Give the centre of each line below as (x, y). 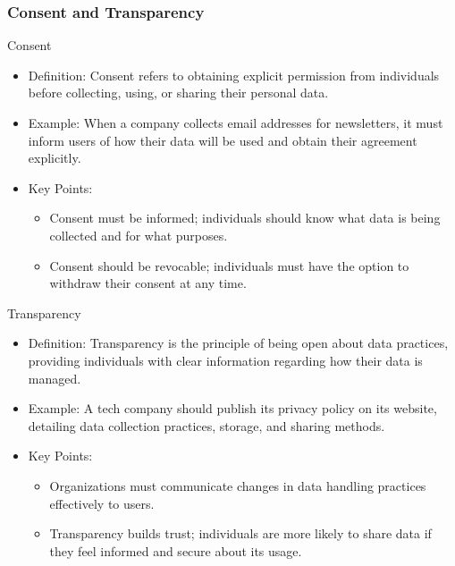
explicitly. (55, 158)
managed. (55, 378)
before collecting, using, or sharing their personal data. (178, 93)
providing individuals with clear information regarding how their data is (225, 360)
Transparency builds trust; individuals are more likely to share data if (240, 533)
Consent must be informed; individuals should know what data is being (245, 218)
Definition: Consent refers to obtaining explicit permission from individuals (234, 75)
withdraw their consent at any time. (148, 283)
